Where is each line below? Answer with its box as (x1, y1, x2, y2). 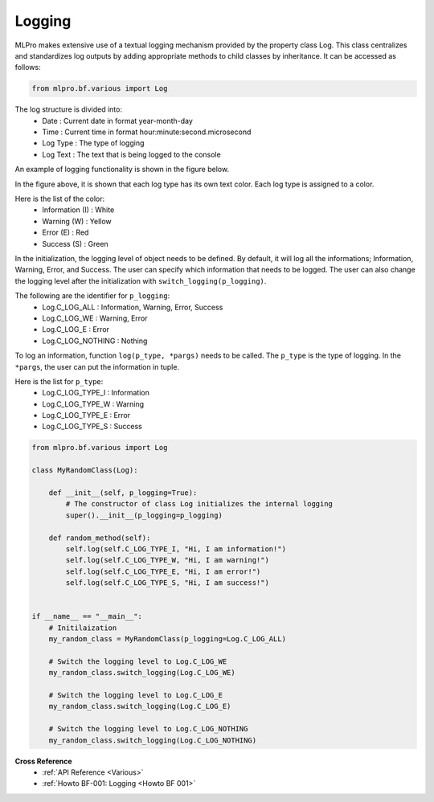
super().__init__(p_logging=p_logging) (65, 510, 223, 520)
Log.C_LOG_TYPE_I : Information (42, 388, 150, 398)
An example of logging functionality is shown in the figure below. (14, 165, 229, 174)
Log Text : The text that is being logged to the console (42, 149, 221, 159)
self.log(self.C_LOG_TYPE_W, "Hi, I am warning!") (65, 555, 269, 565)
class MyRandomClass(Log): (31, 466, 138, 475)
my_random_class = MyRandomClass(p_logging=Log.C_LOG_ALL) (48, 635, 287, 644)
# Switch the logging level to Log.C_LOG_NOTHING (48, 724, 248, 734)
